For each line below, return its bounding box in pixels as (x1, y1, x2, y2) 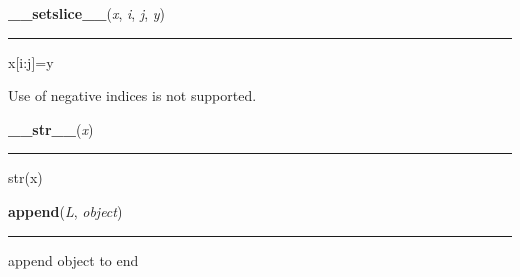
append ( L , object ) (8, 200, 123, 221)
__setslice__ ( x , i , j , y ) (8, 3, 166, 23)
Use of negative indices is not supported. (8, 85, 257, 106)
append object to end (8, 249, 139, 270)
